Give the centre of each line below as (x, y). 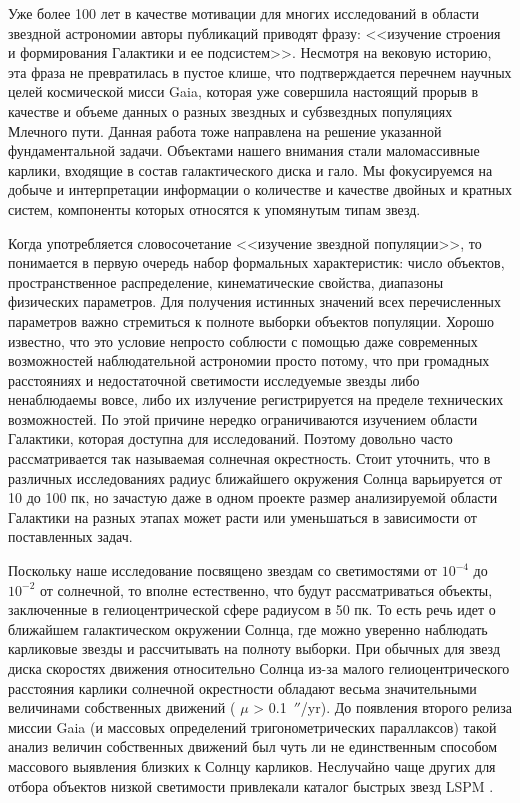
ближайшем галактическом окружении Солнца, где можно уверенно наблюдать (248, 628)
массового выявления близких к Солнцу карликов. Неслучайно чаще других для (252, 765)
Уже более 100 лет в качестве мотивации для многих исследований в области (243, 13)
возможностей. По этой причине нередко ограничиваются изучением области (243, 418)
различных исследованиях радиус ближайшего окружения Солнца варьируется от (255, 477)
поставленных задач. (70, 536)
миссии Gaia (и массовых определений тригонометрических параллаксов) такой (252, 726)
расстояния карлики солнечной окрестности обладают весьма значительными (242, 687)
